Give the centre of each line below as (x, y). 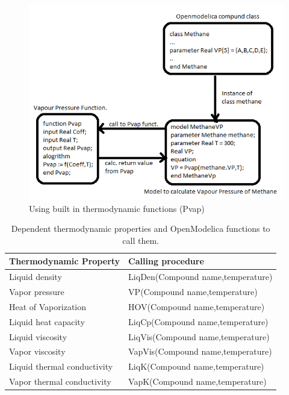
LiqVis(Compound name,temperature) (199, 336)
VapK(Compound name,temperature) (197, 381)
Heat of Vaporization (48, 306)
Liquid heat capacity (47, 321)
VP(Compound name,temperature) (193, 292)
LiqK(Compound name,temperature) (196, 366)
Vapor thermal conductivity (60, 381)
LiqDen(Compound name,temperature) (200, 277)
